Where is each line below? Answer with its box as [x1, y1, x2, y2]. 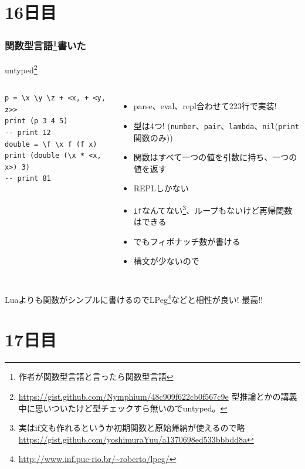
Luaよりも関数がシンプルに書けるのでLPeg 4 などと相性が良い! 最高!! [5, 292, 263, 305]
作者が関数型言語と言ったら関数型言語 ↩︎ [18, 370, 174, 383]
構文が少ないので [133, 255, 199, 267]
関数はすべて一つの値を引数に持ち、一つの [133, 151, 297, 163]
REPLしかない [133, 182, 189, 194]
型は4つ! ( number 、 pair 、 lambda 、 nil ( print [133, 119, 299, 131]
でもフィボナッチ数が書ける [133, 235, 240, 247]
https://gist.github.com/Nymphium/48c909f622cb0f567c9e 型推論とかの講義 [18, 390, 297, 402]
